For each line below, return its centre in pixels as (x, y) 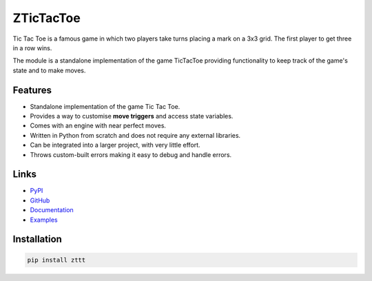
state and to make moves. (49, 70)
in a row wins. (32, 48)
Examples (44, 220)
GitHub (40, 200)
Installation (37, 239)
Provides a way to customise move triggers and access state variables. (132, 116)
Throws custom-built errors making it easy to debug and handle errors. (131, 154)
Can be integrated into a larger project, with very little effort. (115, 145)
